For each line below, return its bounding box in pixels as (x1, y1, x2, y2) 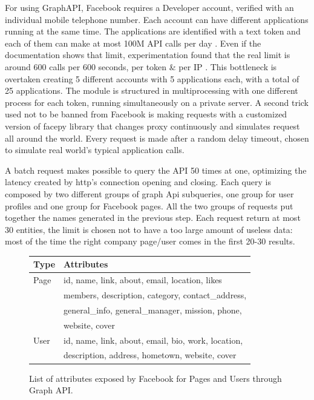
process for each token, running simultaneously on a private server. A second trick (5, 96, 309, 108)
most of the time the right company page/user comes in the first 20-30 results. (5, 235, 295, 248)
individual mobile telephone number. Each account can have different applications (5, 13, 309, 25)
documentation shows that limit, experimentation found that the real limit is (5, 48, 290, 61)
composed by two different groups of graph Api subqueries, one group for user (5, 187, 294, 200)
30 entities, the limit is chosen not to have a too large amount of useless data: (5, 223, 293, 235)
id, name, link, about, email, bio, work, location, (64, 333, 243, 346)
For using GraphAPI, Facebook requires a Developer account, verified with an (5, 1, 294, 13)
